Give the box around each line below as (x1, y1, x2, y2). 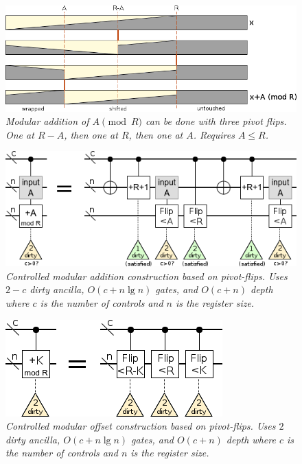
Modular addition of (5, 114, 89, 128)
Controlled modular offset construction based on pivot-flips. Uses (5, 419, 276, 433)
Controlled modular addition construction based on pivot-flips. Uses (5, 268, 288, 283)
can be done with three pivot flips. (145, 114, 287, 128)
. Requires (193, 127, 235, 141)
